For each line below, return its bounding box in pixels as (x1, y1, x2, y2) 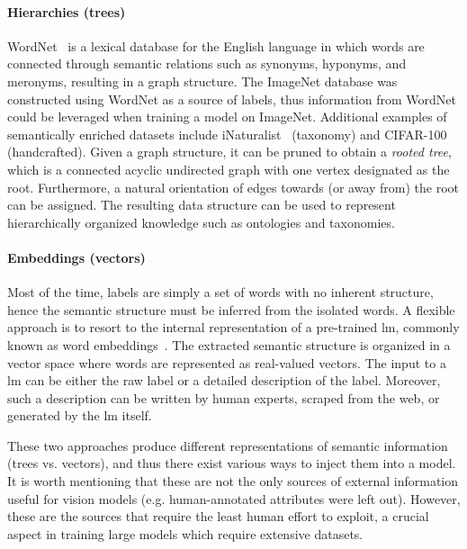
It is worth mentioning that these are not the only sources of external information (7, 472, 459, 490)
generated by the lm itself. (7, 406, 152, 425)
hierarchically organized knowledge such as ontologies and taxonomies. (7, 212, 395, 231)
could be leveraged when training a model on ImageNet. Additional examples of (7, 107, 447, 126)
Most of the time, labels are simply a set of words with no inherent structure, (7, 283, 434, 301)
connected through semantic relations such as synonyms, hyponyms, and (7, 54, 407, 73)
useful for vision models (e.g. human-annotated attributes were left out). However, (7, 489, 461, 508)
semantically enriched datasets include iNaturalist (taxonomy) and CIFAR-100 (7, 124, 447, 143)
